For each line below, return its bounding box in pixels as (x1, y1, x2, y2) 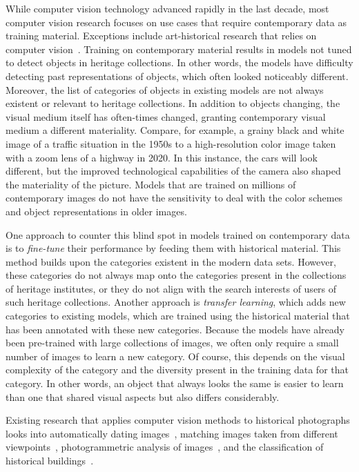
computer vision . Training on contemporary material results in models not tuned (6, 41, 352, 56)
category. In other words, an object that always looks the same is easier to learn (6, 376, 344, 391)
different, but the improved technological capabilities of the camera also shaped (6, 164, 341, 178)
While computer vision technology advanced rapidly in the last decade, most (6, 1, 329, 15)
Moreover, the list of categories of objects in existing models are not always (6, 82, 324, 97)
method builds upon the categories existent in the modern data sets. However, (6, 254, 336, 268)
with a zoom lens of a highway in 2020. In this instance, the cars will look (6, 150, 318, 164)
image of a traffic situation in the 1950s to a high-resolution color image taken (6, 136, 336, 150)
